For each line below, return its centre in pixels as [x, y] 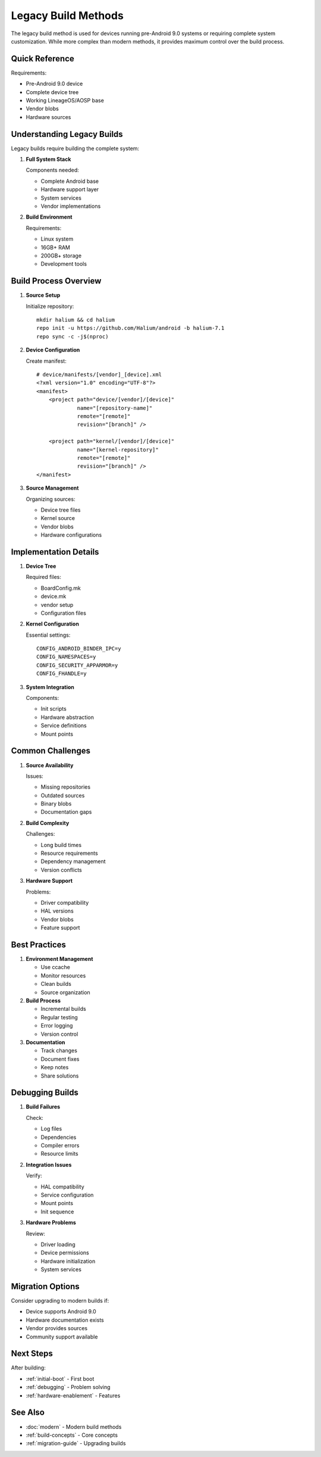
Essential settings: [48, 635]
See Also [28, 1413]
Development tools [64, 264]
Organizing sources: [51, 499]
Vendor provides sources [57, 1328]
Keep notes [55, 1067]
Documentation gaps [66, 812]
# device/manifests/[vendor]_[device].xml [99, 375]
